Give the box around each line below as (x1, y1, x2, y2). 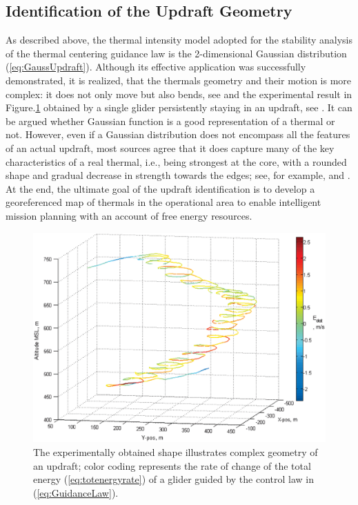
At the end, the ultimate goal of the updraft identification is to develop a (6, 181, 315, 196)
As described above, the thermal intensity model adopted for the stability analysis (6, 32, 353, 47)
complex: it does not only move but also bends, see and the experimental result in (6, 86, 352, 101)
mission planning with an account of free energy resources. (6, 208, 252, 222)
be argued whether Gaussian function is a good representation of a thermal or (6, 113, 335, 128)
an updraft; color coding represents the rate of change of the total (33, 458, 311, 473)
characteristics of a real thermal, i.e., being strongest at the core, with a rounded (6, 154, 347, 169)
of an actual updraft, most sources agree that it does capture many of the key (6, 140, 335, 155)
